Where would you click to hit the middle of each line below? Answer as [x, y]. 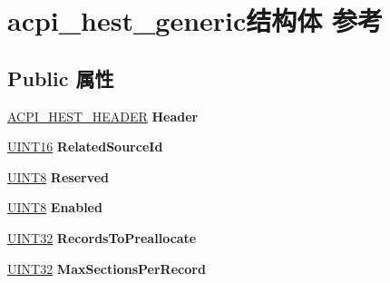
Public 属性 [61, 78]
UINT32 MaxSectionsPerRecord [107, 268]
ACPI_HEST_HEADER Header [103, 116]
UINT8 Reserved [58, 176]
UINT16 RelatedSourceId [85, 146]
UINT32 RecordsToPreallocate [102, 237]
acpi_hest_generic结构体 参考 [195, 20]
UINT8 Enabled [55, 207]
